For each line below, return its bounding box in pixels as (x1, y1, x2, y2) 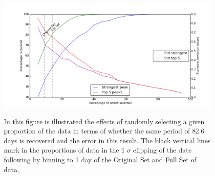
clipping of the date (133, 145, 192, 155)
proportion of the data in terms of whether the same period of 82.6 (4, 126, 205, 136)
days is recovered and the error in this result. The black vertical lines (4, 135, 211, 145)
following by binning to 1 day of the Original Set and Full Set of (4, 154, 196, 164)
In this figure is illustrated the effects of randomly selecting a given (4, 116, 205, 126)
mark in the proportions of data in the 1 (4, 145, 125, 155)
